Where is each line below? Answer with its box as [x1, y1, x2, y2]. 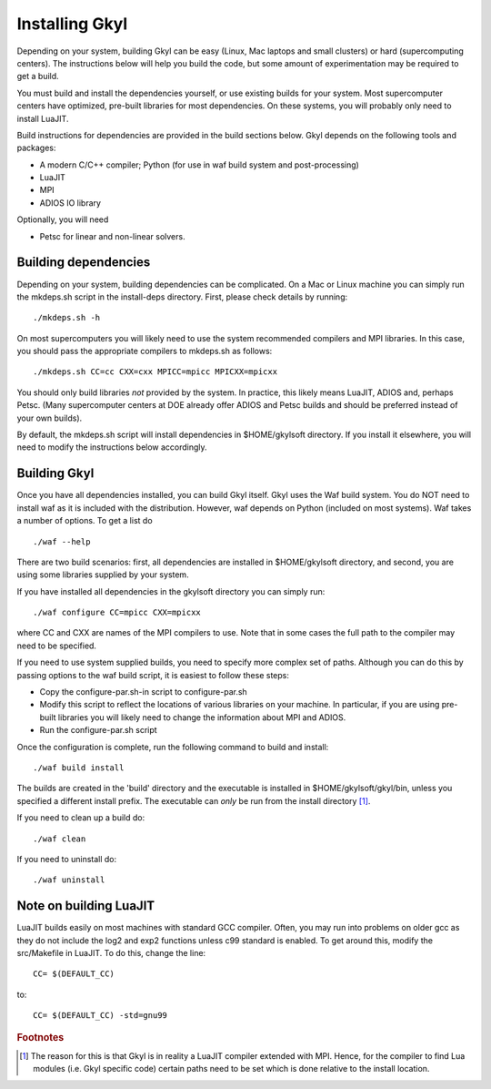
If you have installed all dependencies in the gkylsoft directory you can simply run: [16, 585, 326, 596]
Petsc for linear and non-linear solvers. [39, 230, 185, 241]
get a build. [16, 71, 59, 82]
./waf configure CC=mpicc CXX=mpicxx [33, 607, 202, 618]
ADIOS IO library [39, 197, 102, 209]
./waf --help [33, 536, 91, 546]
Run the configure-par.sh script [39, 725, 158, 736]
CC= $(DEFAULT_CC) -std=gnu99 [33, 1011, 168, 1021]
